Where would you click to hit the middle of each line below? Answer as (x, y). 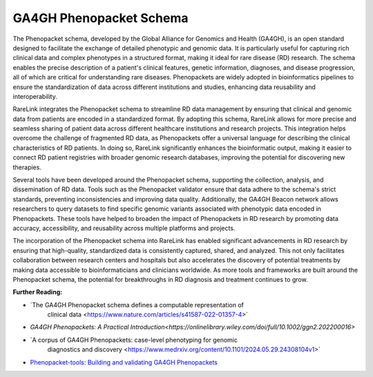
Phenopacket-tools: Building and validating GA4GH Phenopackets (124, 362)
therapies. (27, 167)
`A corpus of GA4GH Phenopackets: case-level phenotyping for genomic (134, 340)
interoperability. (35, 96)
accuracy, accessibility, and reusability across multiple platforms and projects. (124, 228)
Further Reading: (38, 292)
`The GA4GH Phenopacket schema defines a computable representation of (137, 304)
